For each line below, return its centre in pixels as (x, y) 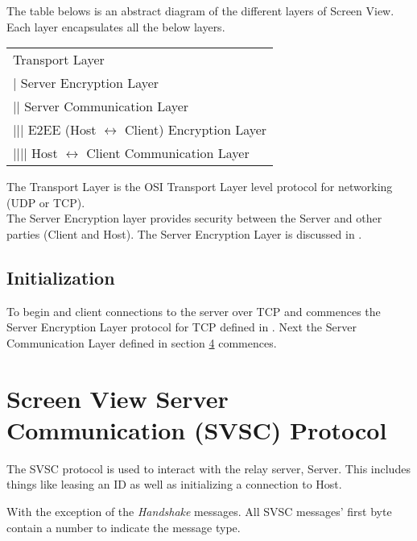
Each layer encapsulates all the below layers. (116, 26)
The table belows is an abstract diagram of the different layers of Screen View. (200, 10)
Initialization (61, 277)
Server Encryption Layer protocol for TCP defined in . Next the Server (182, 327)
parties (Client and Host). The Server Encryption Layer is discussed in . (184, 233)
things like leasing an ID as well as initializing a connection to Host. (174, 484)
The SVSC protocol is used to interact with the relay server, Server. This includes (208, 468)
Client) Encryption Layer (196, 130)
